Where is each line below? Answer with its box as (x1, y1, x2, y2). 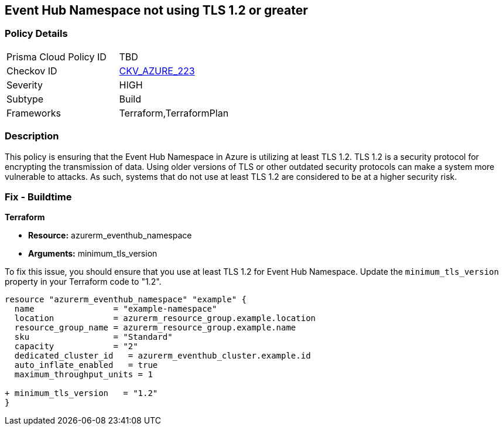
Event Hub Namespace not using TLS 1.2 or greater (5, 3, 308, 18)
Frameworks (6, 107, 61, 119)
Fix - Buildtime (5, 190, 72, 203)
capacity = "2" (14, 342, 138, 351)
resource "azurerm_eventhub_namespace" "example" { (5, 295, 247, 305)
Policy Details (5, 28, 68, 40)
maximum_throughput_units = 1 (14, 370, 153, 380)
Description (5, 130, 59, 142)
